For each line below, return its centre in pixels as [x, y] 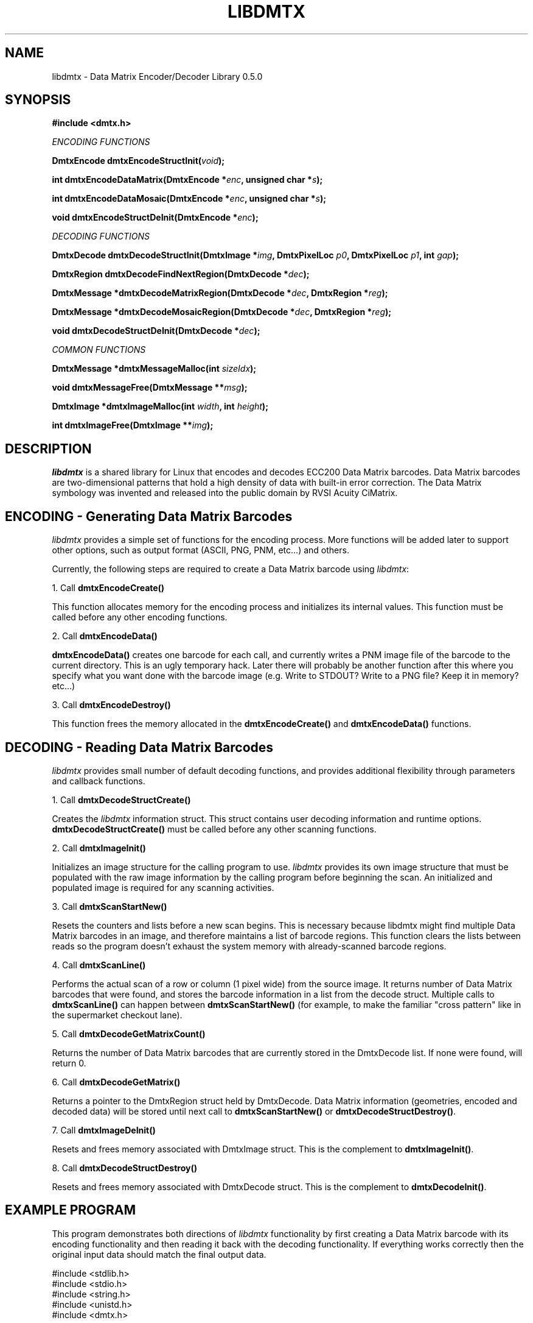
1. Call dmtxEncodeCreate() [108, 588]
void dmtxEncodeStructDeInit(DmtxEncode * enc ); [155, 218]
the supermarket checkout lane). [117, 1015]
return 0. [69, 1063]
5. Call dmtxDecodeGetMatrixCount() [129, 1034]
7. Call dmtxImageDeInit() [104, 1130]
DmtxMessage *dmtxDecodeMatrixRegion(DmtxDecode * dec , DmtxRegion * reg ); [220, 293]
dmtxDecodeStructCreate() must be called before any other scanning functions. [214, 829]
